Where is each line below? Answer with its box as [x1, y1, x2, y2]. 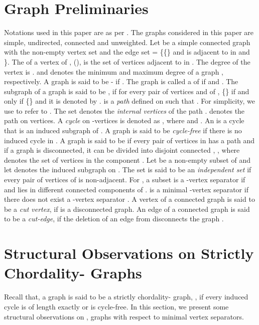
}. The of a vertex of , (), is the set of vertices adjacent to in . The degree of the [4, 56, 250, 67]
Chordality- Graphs [4, 262, 142, 283]
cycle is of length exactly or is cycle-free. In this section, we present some [4, 301, 229, 311]
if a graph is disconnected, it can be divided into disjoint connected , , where [4, 145, 240, 155]
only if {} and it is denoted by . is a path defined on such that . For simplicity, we [4, 96, 255, 106]
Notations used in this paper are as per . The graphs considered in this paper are [4, 27, 254, 38]
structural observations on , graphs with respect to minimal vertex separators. [4, 311, 244, 321]
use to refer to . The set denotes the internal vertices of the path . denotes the [4, 105, 245, 116]
